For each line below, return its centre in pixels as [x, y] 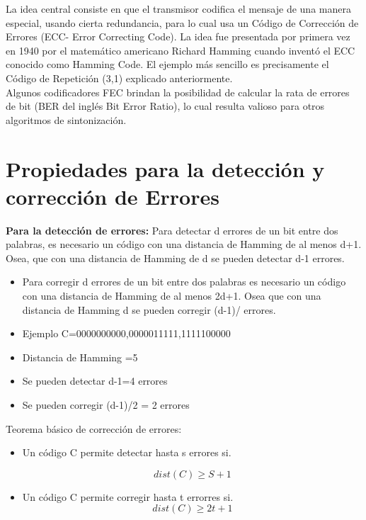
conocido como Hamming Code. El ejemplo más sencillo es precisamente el [167, 64]
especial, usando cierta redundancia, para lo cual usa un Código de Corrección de [182, 22]
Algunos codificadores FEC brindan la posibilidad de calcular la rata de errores [178, 92]
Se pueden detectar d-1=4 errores [95, 381]
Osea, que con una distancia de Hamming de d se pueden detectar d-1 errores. [175, 258]
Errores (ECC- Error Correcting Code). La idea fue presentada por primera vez [178, 36]
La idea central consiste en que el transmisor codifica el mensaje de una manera [178, 9]
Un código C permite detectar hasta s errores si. [127, 452]
